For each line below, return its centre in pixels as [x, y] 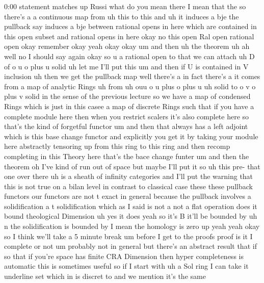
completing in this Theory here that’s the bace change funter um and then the [127, 156]
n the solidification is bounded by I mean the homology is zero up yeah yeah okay [132, 226]
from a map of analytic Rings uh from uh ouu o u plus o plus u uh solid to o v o [130, 86]
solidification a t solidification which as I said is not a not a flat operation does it [131, 206]
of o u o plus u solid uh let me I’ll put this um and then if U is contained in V [126, 66]
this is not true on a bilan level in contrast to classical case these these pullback [128, 186]
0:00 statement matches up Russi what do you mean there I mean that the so [125, 6]
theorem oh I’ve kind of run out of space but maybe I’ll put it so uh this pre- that [132, 166]
